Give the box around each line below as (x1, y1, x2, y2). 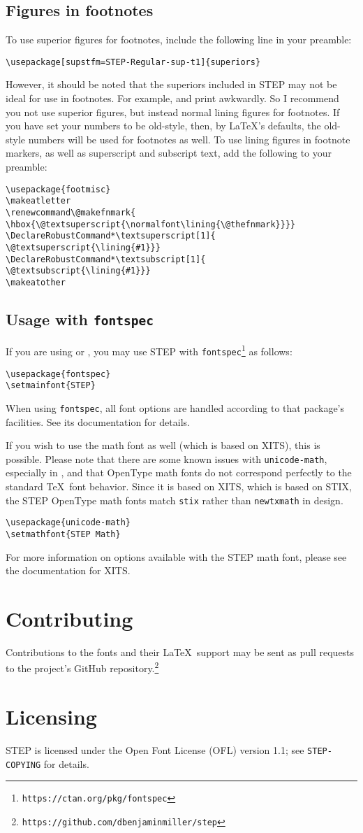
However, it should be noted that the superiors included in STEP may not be (6, 77, 337, 92)
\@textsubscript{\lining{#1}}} (6, 266, 151, 276)
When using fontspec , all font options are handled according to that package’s (6, 400, 345, 415)
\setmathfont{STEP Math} (6, 529, 121, 539)
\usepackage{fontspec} (6, 369, 111, 379)
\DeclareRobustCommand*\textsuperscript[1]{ (6, 231, 216, 241)
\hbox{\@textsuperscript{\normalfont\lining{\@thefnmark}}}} (6, 219, 296, 229)
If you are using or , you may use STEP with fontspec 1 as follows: (6, 342, 292, 358)
